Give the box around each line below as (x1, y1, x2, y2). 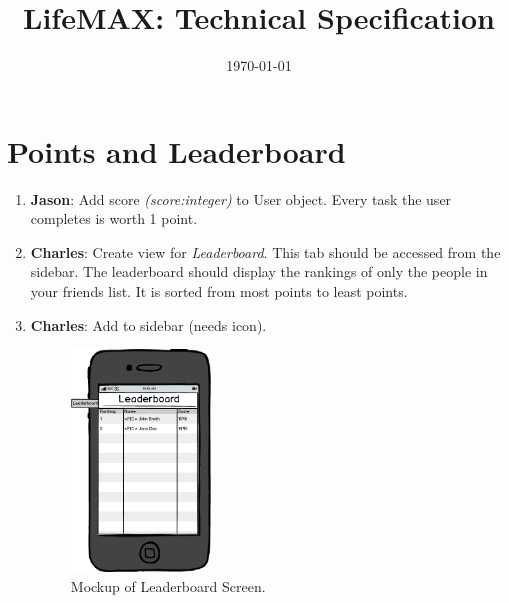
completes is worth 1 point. (30, 208, 198, 229)
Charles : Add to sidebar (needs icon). (30, 314, 267, 335)
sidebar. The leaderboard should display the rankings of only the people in (30, 261, 488, 282)
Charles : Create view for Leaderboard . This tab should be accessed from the (30, 241, 501, 262)
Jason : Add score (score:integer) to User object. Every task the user (30, 188, 452, 209)
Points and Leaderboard (7, 130, 346, 171)
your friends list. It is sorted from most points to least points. (30, 281, 408, 302)
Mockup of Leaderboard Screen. (70, 575, 266, 596)
